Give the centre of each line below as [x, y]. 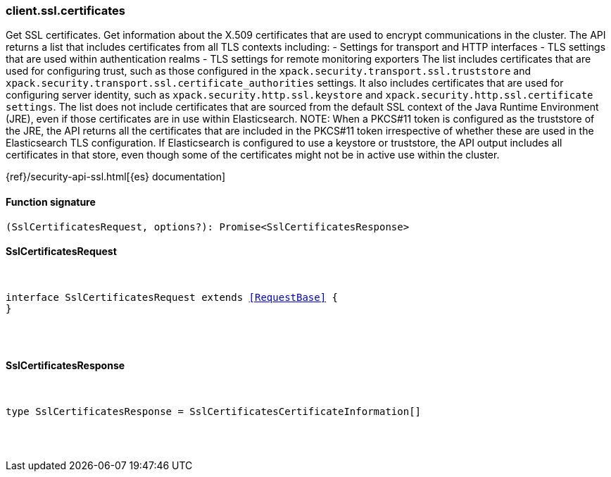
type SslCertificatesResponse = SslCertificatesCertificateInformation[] [214, 412]
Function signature [51, 202]
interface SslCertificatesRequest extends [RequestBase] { [172, 297]
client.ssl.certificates [65, 11]
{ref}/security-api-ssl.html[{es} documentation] [116, 177]
